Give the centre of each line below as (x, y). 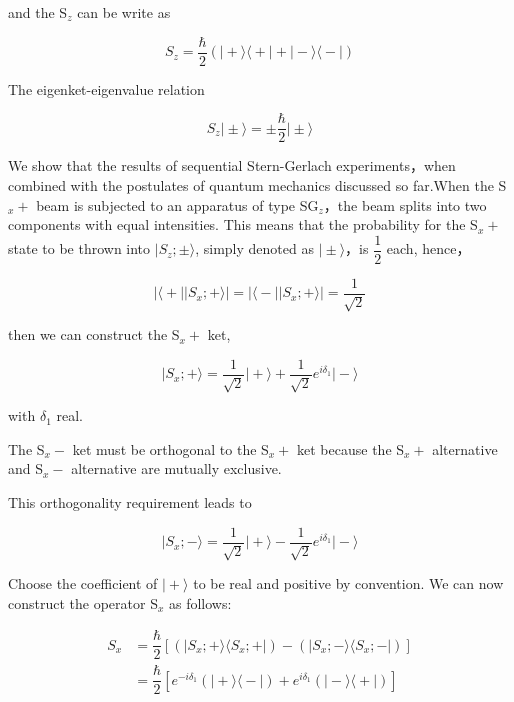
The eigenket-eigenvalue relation (106, 88)
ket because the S (351, 448)
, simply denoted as (254, 248)
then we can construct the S (94, 334)
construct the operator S (83, 602)
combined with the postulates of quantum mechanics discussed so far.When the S (257, 184)
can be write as (124, 12)
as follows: (200, 602)
